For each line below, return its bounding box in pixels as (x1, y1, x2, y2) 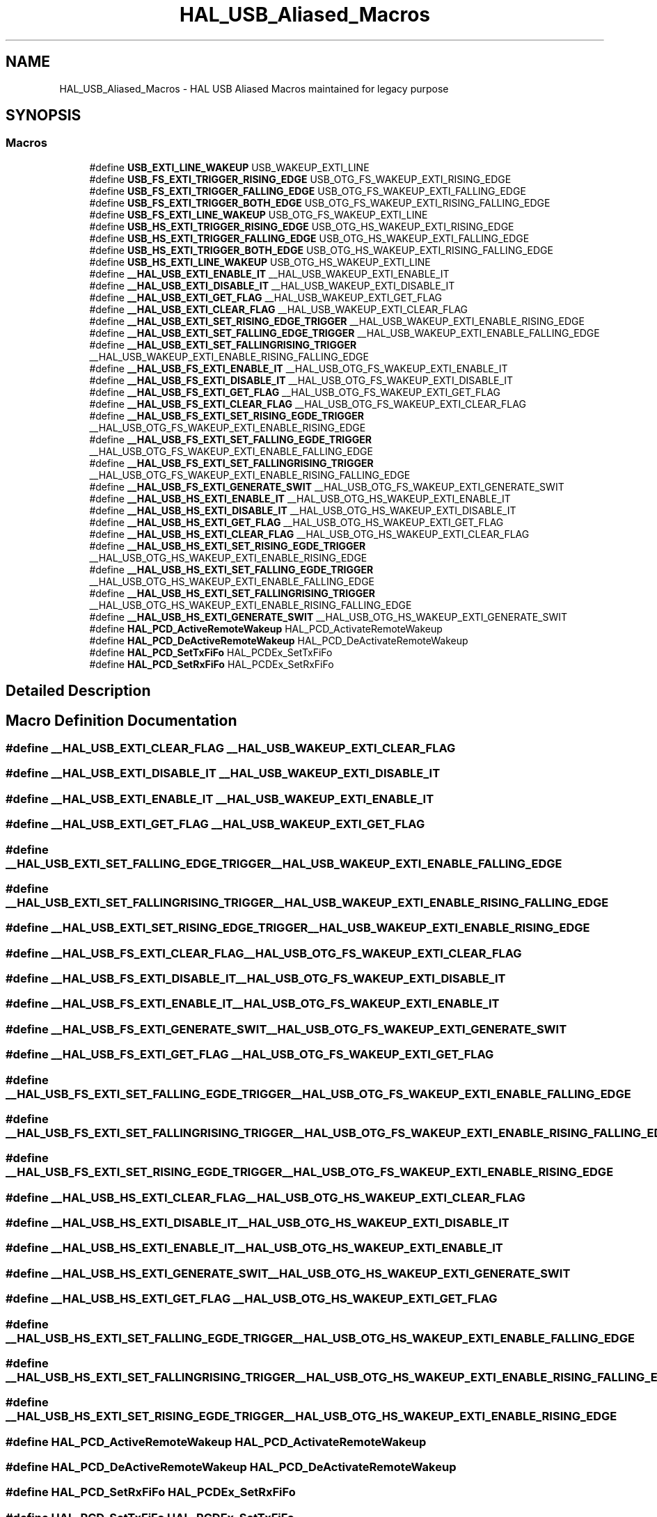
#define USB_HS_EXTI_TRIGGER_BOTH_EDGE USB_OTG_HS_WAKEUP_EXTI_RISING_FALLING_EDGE (89, 244, 553, 256)
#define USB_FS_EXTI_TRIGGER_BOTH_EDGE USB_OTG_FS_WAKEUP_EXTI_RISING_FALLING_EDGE (89, 196, 551, 209)
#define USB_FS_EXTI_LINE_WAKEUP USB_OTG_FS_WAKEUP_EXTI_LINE (89, 208, 428, 221)
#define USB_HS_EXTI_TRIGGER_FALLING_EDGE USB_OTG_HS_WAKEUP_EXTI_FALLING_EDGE (89, 232, 530, 244)
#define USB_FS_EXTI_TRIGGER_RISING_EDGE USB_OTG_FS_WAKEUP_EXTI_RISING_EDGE (89, 173, 512, 185)
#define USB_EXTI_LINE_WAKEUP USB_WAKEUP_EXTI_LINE (89, 161, 370, 173)
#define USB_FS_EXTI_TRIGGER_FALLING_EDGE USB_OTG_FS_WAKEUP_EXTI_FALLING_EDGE (89, 184, 526, 197)
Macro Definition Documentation (6, 711, 237, 729)
